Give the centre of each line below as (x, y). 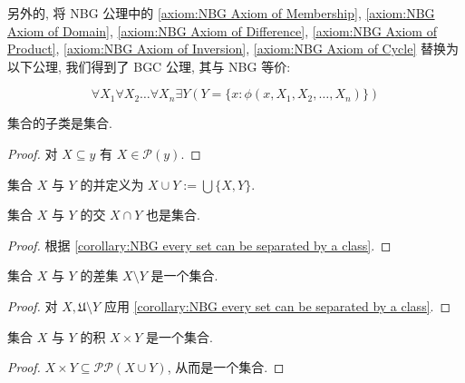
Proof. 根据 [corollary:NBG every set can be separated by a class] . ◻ (199, 245)
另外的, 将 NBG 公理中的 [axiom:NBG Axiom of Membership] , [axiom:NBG (221, 13)
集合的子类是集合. (60, 123)
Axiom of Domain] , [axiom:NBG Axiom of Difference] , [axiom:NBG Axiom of (222, 30)
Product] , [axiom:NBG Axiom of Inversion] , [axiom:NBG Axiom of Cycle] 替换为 (233, 49)
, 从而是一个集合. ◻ (226, 367)
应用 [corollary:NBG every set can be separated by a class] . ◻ (277, 305)
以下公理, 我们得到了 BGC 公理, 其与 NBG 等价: (149, 66)
